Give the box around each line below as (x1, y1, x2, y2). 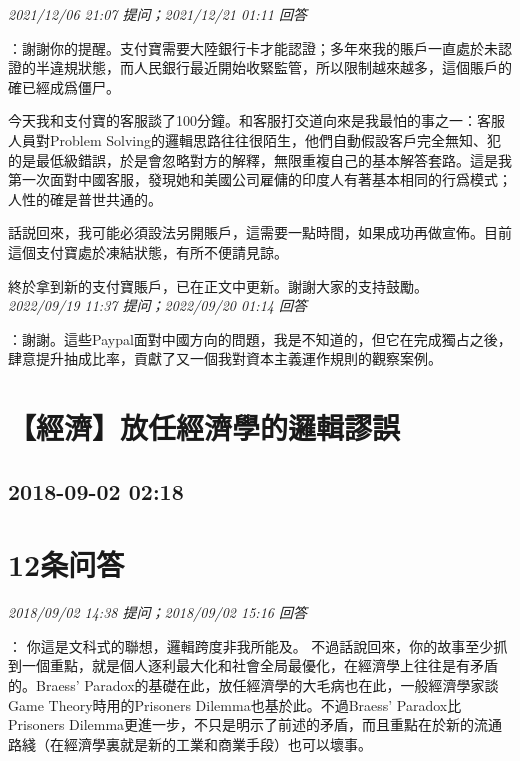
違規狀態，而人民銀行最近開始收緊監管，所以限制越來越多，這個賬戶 (49, 57, 498, 78)
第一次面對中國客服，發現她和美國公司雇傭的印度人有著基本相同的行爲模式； (8, 169, 512, 190)
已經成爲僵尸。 (21, 76, 120, 97)
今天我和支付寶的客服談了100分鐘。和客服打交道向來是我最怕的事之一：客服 (8, 110, 505, 131)
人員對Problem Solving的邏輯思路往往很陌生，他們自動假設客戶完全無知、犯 (8, 129, 501, 150)
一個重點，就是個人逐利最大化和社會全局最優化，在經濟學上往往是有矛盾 (21, 655, 498, 676)
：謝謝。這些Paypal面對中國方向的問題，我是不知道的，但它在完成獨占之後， (8, 328, 512, 349)
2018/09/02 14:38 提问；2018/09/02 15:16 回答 (8, 602, 307, 623)
